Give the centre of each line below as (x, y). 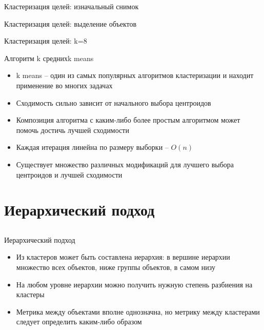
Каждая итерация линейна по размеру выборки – (92, 147)
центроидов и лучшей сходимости (69, 174)
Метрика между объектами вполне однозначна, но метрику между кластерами (138, 311)
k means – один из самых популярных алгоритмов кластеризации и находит (135, 75)
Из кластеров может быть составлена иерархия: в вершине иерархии (123, 257)
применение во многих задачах (64, 85)
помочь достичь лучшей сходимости (73, 130)
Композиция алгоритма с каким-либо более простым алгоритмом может (128, 120)
